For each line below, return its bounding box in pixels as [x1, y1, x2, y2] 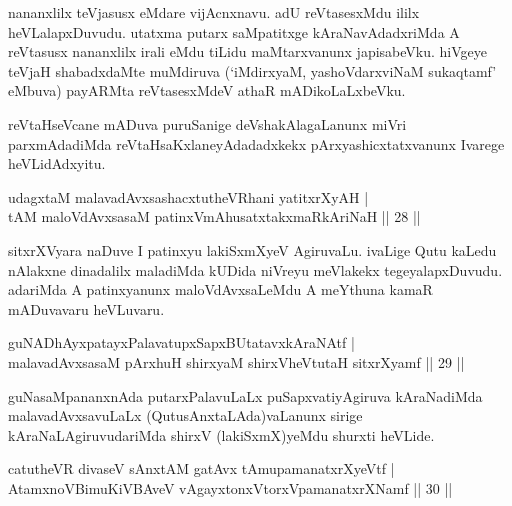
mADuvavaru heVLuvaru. [8, 298, 165, 319]
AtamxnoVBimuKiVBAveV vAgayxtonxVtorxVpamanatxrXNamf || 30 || [8, 477, 453, 498]
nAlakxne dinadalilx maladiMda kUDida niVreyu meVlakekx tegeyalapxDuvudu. [8, 259, 503, 280]
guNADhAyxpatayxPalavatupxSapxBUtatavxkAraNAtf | [8, 332, 355, 353]
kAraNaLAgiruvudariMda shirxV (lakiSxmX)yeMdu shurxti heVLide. [8, 424, 435, 445]
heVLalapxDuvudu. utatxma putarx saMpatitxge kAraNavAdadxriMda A [8, 21, 460, 42]
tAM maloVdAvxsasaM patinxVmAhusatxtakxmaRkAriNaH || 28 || [8, 206, 421, 227]
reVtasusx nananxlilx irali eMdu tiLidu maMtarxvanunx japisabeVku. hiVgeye [8, 41, 487, 62]
